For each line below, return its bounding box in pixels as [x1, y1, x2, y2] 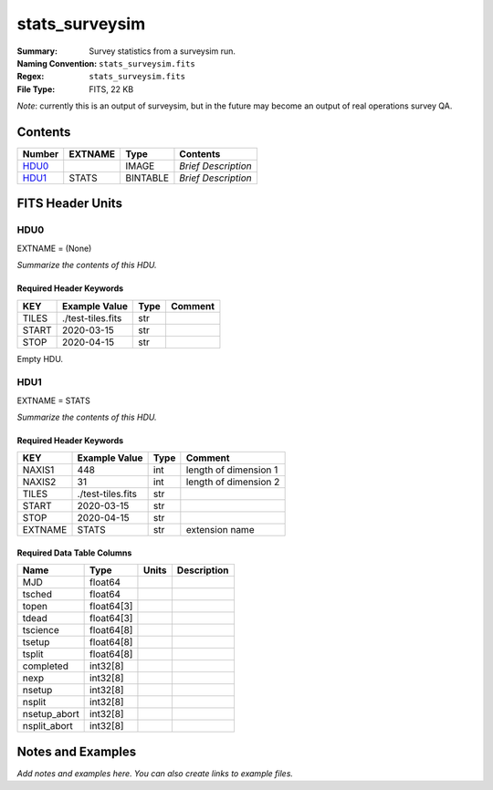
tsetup [22, 636, 50, 649]
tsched [22, 588, 52, 601]
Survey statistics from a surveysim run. [89, 46, 236, 57]
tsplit [22, 648, 45, 660]
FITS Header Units [16, 196, 123, 212]
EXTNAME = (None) [16, 243, 92, 254]
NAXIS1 [22, 463, 55, 476]
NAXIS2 [22, 475, 57, 488]
